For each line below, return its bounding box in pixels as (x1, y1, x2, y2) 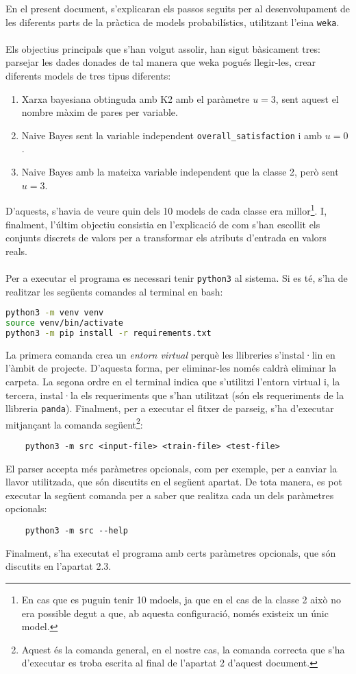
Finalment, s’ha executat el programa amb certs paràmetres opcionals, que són (5, 545, 336, 559)
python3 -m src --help (25, 526, 128, 536)
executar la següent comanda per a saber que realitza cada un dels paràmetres (5, 488, 334, 502)
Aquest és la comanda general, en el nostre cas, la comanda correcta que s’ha (21, 642, 345, 656)
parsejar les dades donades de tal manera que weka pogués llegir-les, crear (5, 55, 316, 69)
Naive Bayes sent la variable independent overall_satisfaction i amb (21, 128, 322, 142)
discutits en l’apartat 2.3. (5, 559, 112, 573)
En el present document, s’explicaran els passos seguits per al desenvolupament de (5, 1, 351, 15)
